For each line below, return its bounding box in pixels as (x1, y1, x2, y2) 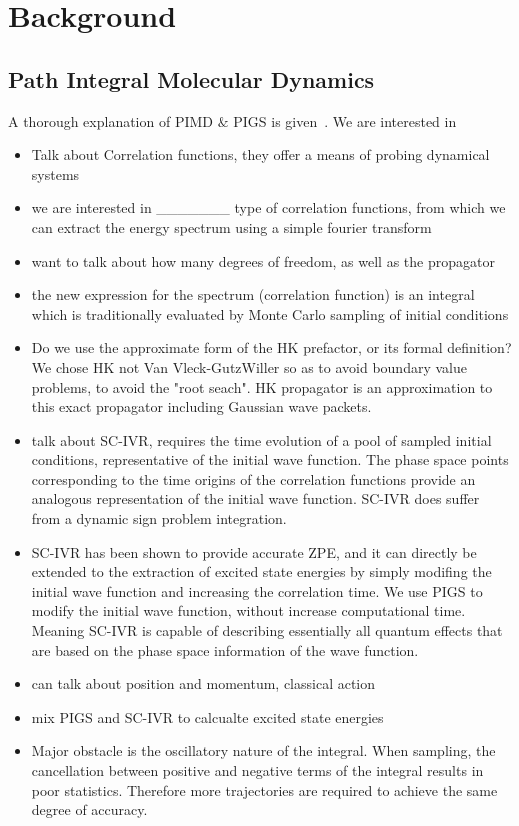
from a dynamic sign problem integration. (31, 508, 287, 529)
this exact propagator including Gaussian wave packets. (31, 396, 372, 417)
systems (31, 163, 80, 184)
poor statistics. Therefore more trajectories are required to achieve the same (31, 779, 498, 800)
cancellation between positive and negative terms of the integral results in (31, 760, 484, 781)
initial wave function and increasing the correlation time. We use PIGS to (31, 580, 483, 601)
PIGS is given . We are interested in (233, 110, 457, 131)
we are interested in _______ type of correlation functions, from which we (31, 197, 506, 218)
